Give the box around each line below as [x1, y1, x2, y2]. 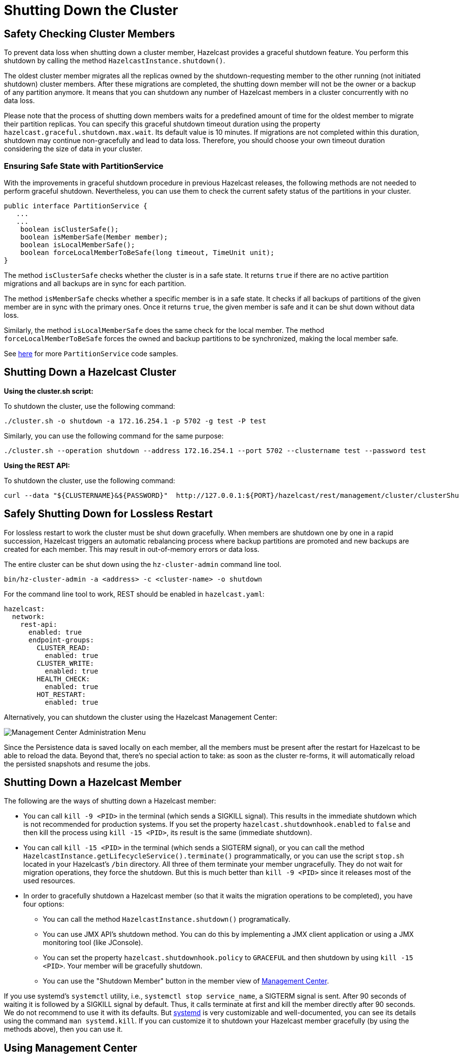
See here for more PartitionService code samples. [4, 349, 178, 358]
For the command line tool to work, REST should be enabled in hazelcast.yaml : [4, 589, 265, 598]
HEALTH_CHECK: [36, 675, 90, 683]
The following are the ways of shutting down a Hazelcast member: [4, 797, 216, 805]
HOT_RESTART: [36, 690, 86, 698]
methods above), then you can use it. [4, 1025, 123, 1034]
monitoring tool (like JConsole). [43, 938, 143, 947]
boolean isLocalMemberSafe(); [20, 240, 135, 249]
